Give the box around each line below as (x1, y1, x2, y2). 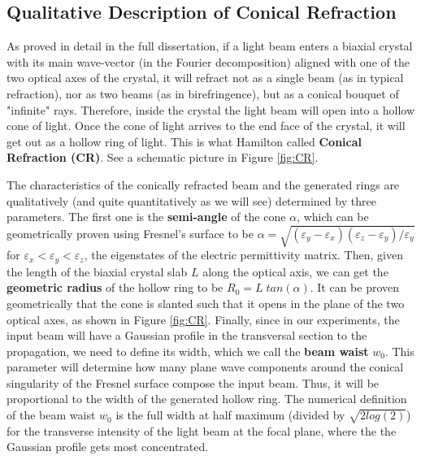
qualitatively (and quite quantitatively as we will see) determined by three (7, 192, 376, 209)
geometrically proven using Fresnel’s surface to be (7, 224, 254, 241)
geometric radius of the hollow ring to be (7, 279, 224, 296)
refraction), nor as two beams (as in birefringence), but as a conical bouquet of (7, 85, 399, 102)
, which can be (297, 208, 369, 225)
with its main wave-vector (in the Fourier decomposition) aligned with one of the (7, 53, 410, 70)
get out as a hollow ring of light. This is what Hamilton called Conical (7, 132, 362, 150)
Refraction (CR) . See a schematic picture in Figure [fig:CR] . (7, 149, 319, 166)
